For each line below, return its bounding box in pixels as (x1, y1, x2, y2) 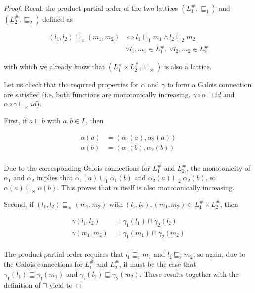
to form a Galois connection (167, 79, 252, 90)
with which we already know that (4, 61, 105, 72)
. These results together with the (139, 268, 239, 279)
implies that (36, 172, 73, 183)
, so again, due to (193, 249, 246, 259)
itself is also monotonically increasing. (120, 182, 235, 193)
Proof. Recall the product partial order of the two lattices (4, 3, 178, 13)
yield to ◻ (49, 279, 82, 290)
